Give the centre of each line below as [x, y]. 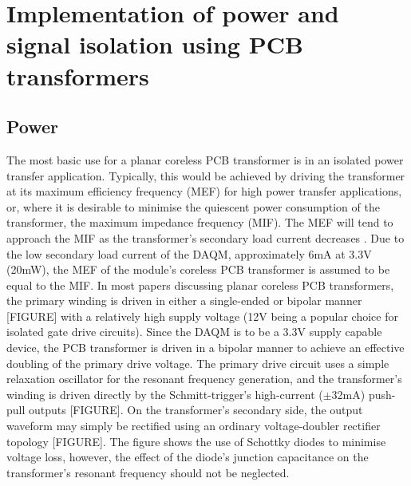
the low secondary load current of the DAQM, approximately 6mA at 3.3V [189, 253]
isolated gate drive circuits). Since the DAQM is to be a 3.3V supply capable [194, 332]
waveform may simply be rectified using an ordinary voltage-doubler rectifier [194, 426]
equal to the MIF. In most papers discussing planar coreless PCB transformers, [200, 284]
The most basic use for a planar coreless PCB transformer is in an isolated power [205, 159]
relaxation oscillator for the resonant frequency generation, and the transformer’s [204, 379]
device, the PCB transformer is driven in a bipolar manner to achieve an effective [205, 348]
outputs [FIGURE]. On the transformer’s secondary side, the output [196, 410]
